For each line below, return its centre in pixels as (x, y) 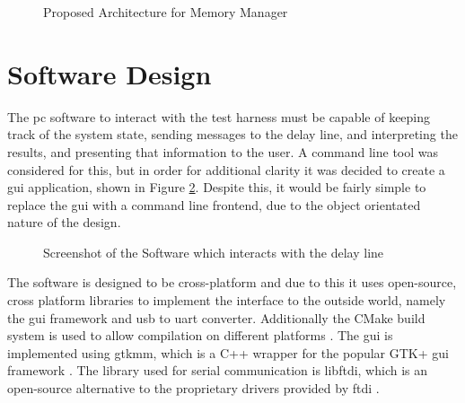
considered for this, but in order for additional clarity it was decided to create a (226, 169)
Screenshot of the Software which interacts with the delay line (214, 252)
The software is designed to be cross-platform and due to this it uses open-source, (232, 282)
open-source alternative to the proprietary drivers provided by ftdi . (193, 388)
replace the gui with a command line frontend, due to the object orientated (214, 204)
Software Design (110, 73)
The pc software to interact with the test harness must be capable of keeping (219, 116)
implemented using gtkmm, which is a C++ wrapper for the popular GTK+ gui (228, 352)
